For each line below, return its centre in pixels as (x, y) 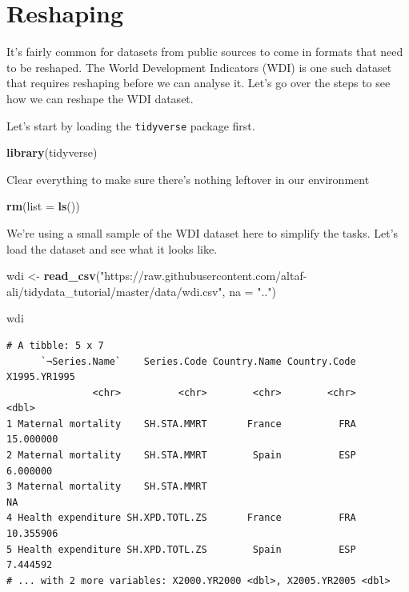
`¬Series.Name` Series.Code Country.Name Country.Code (198, 361)
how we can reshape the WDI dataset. (100, 98)
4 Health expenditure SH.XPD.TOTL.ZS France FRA (181, 518)
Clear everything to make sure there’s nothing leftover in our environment (188, 179)
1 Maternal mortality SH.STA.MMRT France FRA (181, 424)
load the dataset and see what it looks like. (112, 248)
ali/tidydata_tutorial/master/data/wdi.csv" (114, 291)
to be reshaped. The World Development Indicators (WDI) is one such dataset (199, 67)
